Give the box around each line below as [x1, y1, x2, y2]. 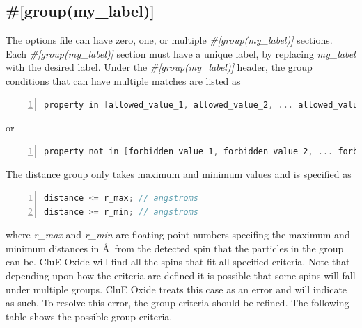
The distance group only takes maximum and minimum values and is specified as [6, 167, 352, 181]
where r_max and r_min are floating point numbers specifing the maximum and [6, 227, 350, 242]
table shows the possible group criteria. [6, 309, 173, 323]
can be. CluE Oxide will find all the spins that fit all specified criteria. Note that [6, 254, 350, 269]
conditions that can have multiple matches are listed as [6, 73, 241, 88]
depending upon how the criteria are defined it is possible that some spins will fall [6, 268, 356, 282]
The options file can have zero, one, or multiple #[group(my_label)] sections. [6, 33, 333, 47]
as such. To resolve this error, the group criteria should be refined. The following [6, 295, 349, 310]
